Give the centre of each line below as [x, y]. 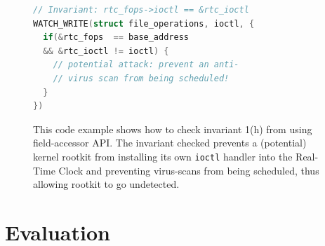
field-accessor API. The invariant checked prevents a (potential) [170, 143]
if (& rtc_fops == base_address [116, 37]
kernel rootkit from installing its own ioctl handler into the [163, 156]
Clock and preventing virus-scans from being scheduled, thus [189, 170]
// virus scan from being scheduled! [141, 78]
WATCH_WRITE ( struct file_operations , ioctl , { [144, 23]
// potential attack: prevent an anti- [146, 65]
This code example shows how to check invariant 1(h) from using [173, 129]
